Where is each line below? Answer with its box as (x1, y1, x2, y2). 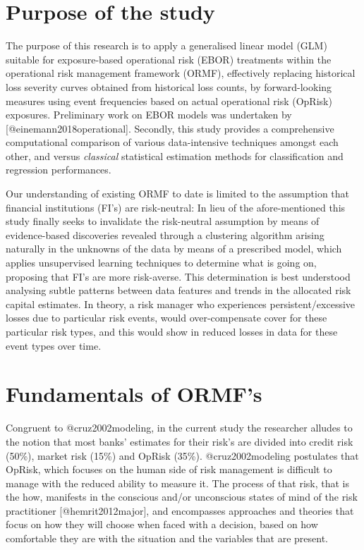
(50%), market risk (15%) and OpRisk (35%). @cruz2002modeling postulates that (6, 448, 359, 463)
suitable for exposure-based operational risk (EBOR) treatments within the (6, 51, 332, 66)
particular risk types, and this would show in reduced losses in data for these (6, 324, 338, 338)
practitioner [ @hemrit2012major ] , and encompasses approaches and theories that (6, 503, 354, 518)
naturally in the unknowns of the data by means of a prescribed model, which (6, 241, 342, 256)
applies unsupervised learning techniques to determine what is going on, (6, 255, 317, 270)
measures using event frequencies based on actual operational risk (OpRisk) (6, 93, 332, 108)
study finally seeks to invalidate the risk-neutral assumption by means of (6, 214, 320, 228)
